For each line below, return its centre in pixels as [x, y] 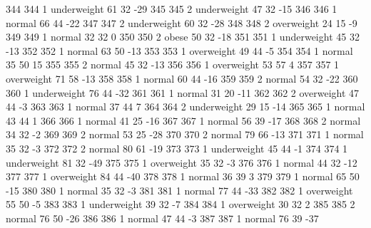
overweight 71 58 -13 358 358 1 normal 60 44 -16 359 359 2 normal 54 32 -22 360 [182, 78]
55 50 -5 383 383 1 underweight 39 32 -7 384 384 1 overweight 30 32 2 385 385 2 [181, 204]
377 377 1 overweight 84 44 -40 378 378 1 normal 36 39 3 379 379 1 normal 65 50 [183, 176]
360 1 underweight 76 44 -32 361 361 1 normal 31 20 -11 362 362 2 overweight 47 [183, 92]
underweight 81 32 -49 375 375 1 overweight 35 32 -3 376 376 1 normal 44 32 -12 [182, 162]
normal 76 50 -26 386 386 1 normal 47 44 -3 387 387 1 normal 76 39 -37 [162, 218]
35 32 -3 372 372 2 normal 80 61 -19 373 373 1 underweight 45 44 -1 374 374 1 [177, 148]
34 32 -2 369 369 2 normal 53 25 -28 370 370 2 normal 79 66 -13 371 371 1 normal [185, 134]
